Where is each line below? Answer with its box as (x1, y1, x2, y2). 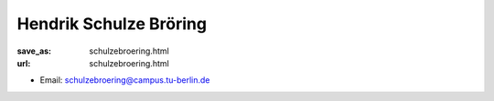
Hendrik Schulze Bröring (16, 14, 208, 34)
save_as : (16, 45, 52, 56)
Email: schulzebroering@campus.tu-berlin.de (39, 75, 210, 86)
